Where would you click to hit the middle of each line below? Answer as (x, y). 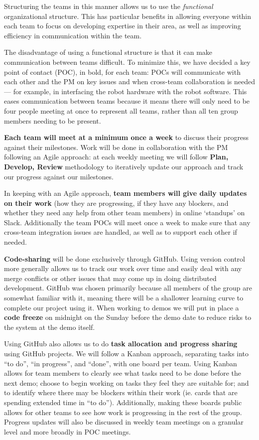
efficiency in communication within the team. (73, 35)
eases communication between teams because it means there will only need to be (127, 101)
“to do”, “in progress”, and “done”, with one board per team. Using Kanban (121, 363)
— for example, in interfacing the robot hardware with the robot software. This (126, 91)
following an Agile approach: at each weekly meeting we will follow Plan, (116, 157)
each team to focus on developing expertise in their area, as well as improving (123, 26)
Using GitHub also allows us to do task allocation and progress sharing (121, 344)
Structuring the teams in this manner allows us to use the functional (109, 6)
